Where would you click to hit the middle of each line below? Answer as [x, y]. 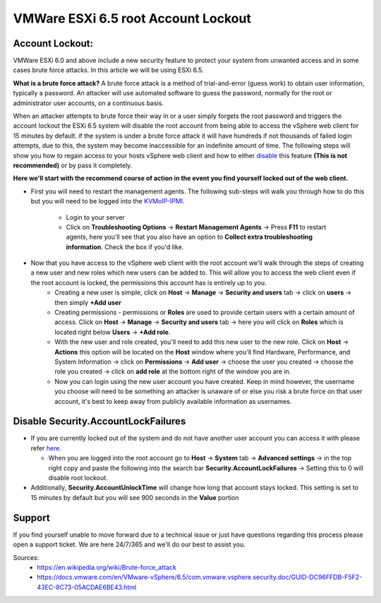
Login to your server [95, 217]
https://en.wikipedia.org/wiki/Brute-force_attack [107, 567]
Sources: [26, 557]
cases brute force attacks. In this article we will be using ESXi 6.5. [108, 70]
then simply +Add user [88, 302]
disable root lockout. [78, 478]
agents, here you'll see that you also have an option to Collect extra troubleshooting [189, 237]
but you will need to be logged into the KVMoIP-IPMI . [108, 201]
